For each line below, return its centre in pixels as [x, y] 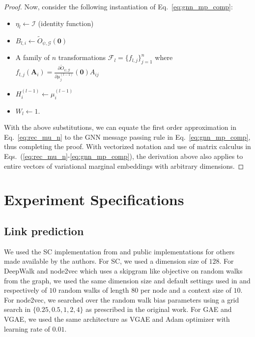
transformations [82, 57]
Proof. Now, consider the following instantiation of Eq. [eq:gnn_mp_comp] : [118, 6]
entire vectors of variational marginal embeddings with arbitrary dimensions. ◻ [124, 166]
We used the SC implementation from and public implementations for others [119, 251]
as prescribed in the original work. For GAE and [159, 309]
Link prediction [44, 230]
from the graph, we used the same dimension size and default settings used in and [127, 280]
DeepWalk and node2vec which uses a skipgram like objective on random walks [123, 270]
